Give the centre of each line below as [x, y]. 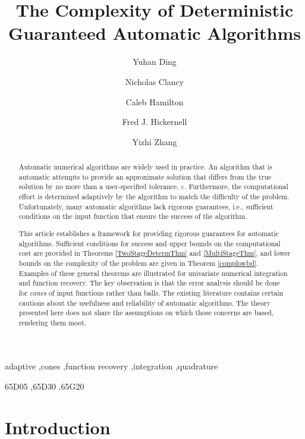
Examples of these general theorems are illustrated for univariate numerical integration [153, 273]
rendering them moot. [53, 322]
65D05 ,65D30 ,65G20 [45, 386]
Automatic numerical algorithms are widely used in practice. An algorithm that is [145, 167]
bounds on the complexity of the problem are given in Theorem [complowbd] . [139, 263]
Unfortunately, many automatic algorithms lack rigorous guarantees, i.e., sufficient [146, 206]
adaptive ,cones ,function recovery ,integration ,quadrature [111, 366]
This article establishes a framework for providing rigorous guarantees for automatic [149, 233]
